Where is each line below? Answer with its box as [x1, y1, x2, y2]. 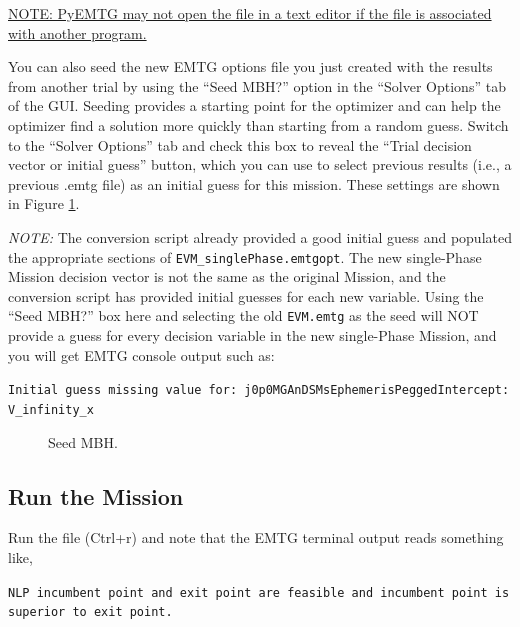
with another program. [8, 22, 147, 43]
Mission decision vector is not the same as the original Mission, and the [8, 266, 446, 287]
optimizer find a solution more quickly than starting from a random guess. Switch [8, 114, 509, 135]
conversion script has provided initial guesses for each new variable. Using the [8, 285, 484, 306]
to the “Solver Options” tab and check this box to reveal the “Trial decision [8, 134, 472, 155]
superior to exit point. [8, 605, 173, 620]
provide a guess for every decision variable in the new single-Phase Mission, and [8, 325, 497, 346]
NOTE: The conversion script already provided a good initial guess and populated [8, 226, 512, 247]
